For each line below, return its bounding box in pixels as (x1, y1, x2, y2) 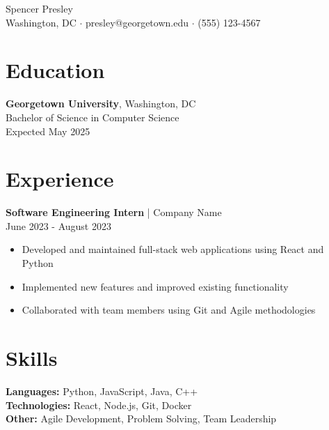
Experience (6, 164, 114, 193)
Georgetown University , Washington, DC (6, 96, 196, 111)
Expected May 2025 (6, 123, 90, 138)
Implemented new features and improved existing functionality (22, 279, 289, 293)
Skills (6, 343, 58, 371)
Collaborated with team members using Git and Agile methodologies (22, 302, 316, 317)
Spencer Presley (6, 1, 73, 15)
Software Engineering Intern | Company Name (6, 205, 222, 220)
